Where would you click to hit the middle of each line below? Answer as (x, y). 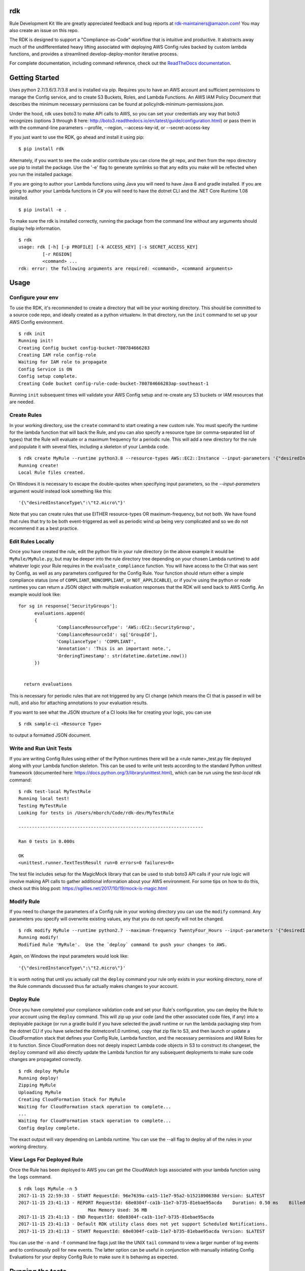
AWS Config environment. (37, 322)
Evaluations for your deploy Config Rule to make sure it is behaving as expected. (94, 1257)
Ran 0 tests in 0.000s (47, 841)
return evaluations (48, 684)
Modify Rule (25, 901)
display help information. (35, 228)
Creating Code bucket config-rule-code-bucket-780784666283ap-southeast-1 (114, 383)
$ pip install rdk (41, 149)
